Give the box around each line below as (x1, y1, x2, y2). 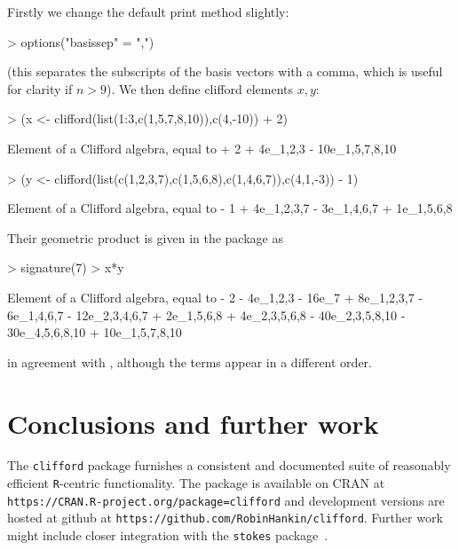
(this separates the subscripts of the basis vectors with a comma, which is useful (7, 62, 443, 81)
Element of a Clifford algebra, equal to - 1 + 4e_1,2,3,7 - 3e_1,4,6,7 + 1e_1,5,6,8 (7, 199, 453, 217)
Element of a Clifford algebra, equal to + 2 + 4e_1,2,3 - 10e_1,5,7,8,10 (7, 138, 397, 157)
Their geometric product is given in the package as (7, 228, 283, 247)
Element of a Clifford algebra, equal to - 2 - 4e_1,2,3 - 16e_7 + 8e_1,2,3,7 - (7, 287, 423, 306)
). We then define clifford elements (106, 79, 294, 98)
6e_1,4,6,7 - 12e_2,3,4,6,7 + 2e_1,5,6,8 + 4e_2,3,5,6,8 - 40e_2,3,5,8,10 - (7, 305, 406, 324)
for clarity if (7, 79, 73, 98)
